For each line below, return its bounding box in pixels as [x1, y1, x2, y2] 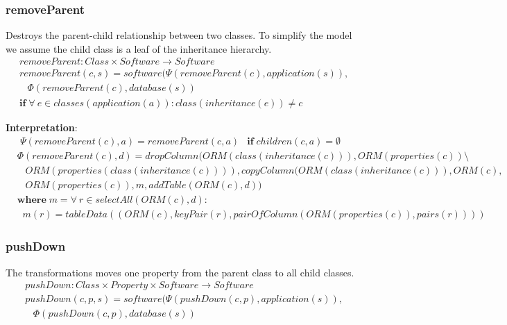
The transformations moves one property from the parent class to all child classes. [6, 265, 354, 279]
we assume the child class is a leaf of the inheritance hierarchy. [6, 41, 272, 56]
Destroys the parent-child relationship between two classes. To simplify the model [6, 28, 352, 42]
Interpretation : [6, 119, 78, 134]
